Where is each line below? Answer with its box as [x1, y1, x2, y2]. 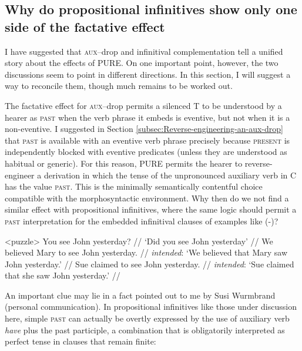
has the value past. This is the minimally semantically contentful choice [5, 180, 263, 193]
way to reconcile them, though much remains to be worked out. [5, 80, 233, 92]
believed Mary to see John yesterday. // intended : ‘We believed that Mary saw [5, 246, 288, 259]
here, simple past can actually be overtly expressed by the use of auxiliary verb [5, 312, 290, 324]
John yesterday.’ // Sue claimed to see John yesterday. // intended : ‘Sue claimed [5, 257, 294, 270]
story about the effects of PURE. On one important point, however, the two [5, 57, 278, 69]
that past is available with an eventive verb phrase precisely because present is [5, 134, 290, 146]
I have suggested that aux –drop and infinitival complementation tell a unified [5, 45, 283, 57]
